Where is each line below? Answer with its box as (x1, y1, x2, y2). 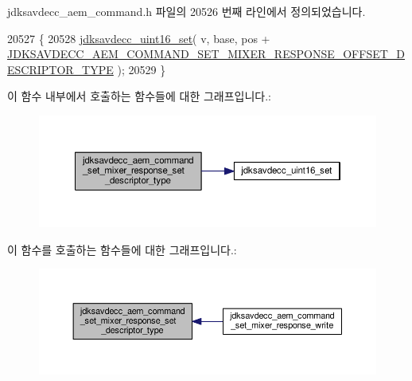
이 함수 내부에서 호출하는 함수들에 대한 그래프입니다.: (7, 88, 271, 104)
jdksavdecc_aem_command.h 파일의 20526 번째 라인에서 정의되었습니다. (7, 3, 366, 19)
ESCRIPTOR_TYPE (7, 61, 114, 77)
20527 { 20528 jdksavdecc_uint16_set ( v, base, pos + (7, 29, 270, 46)
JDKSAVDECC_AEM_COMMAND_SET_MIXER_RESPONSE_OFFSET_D (7, 45, 406, 62)
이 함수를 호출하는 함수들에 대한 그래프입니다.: (7, 241, 237, 257)
